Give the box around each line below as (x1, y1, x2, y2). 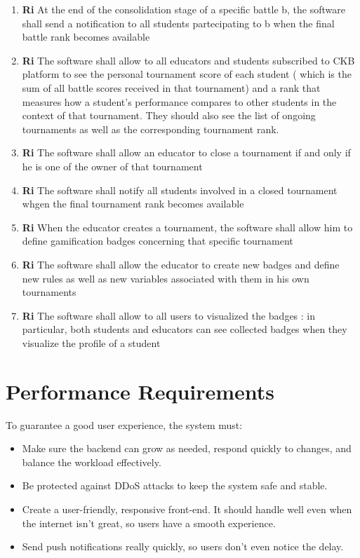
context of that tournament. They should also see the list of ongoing (22, 108, 316, 123)
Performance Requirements (6, 376, 275, 405)
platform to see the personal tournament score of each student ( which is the (22, 67, 352, 81)
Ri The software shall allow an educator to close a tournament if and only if (22, 145, 351, 160)
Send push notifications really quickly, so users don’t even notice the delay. (22, 539, 344, 554)
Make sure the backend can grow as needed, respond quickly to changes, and (22, 441, 352, 456)
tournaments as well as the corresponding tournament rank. (22, 121, 279, 136)
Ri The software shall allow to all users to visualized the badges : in (22, 308, 316, 322)
